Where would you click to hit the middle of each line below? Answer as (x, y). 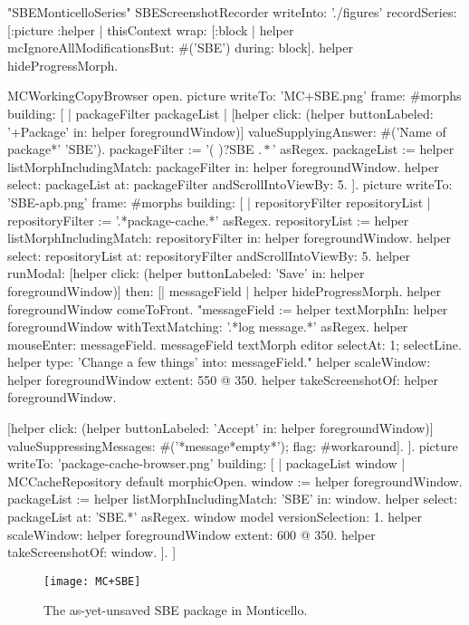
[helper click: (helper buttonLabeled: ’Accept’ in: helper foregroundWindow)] (220, 428)
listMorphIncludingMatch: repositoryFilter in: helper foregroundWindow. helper (230, 238)
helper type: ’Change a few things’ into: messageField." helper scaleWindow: (219, 362)
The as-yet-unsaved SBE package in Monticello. (176, 610)
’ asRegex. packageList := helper (363, 149)
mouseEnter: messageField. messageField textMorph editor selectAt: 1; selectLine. (234, 344)
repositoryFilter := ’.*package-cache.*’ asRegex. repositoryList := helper (208, 220)
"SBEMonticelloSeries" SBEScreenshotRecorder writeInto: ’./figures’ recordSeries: (232, 12)
